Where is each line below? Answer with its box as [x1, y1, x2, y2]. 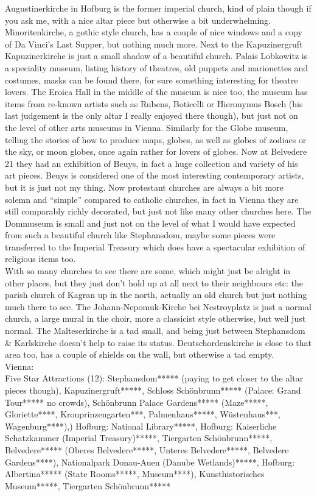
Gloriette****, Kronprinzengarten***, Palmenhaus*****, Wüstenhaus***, [5, 408, 281, 420]
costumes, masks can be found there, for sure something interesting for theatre [5, 73, 298, 86]
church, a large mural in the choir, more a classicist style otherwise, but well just [5, 312, 306, 325]
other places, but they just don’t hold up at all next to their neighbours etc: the [5, 276, 303, 289]
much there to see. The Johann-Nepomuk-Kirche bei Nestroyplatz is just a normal [5, 300, 312, 313]
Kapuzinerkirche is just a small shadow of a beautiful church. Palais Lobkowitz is [5, 49, 308, 62]
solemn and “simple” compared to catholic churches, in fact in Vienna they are [5, 193, 299, 205]
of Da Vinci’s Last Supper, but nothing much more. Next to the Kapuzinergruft [5, 37, 303, 50]
